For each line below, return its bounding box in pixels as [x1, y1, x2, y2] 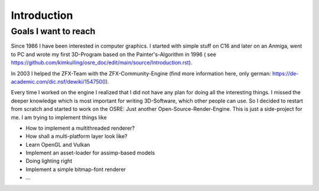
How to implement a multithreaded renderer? [25, 124, 135, 131]
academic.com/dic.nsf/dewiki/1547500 [11, 78, 106, 85]
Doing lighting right [25, 157, 73, 164]
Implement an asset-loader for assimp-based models [25, 149, 155, 156]
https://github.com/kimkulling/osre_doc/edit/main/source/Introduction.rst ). [11, 59, 193, 66]
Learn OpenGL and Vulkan [25, 141, 90, 148]
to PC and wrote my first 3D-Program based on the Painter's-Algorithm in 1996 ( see [11, 51, 217, 58]
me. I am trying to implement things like [11, 114, 107, 121]
